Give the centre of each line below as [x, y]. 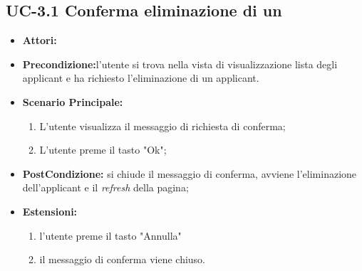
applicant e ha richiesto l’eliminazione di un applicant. [141, 78]
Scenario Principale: [73, 101]
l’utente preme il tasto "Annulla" [110, 235]
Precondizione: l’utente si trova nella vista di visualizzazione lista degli [180, 64]
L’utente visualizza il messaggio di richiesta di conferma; [162, 126]
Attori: [40, 40]
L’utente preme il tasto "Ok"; [103, 150]
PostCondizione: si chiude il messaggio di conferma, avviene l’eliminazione [190, 173]
